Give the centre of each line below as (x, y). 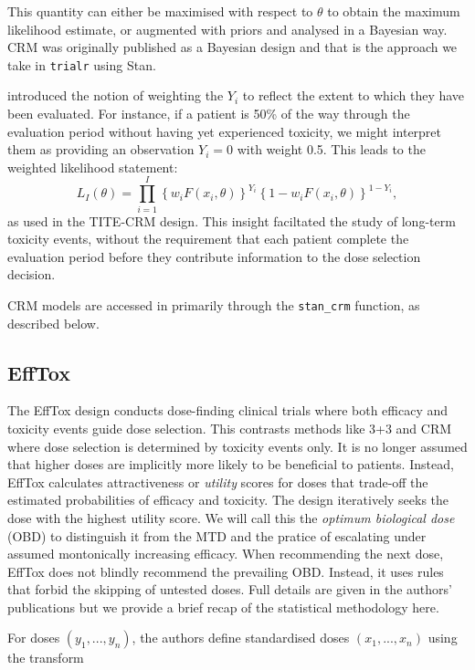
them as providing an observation (101, 149)
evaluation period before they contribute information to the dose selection (214, 256)
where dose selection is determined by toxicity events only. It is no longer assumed (237, 446)
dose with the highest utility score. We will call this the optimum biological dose (231, 517)
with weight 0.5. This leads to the (331, 149)
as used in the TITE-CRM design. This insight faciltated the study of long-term (232, 220)
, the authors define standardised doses (241, 638)
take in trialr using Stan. (82, 64)
